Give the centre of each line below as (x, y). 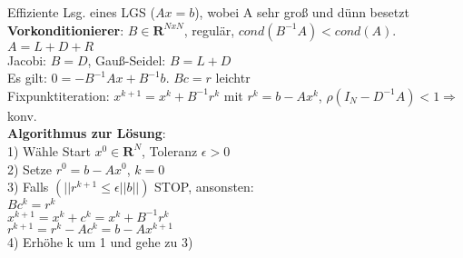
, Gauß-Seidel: (127, 60)
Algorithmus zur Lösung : (87, 133)
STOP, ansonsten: (204, 187)
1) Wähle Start (49, 150)
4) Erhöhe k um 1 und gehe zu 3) (100, 241)
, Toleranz (170, 150)
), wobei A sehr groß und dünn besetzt (302, 12)
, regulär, (209, 30)
